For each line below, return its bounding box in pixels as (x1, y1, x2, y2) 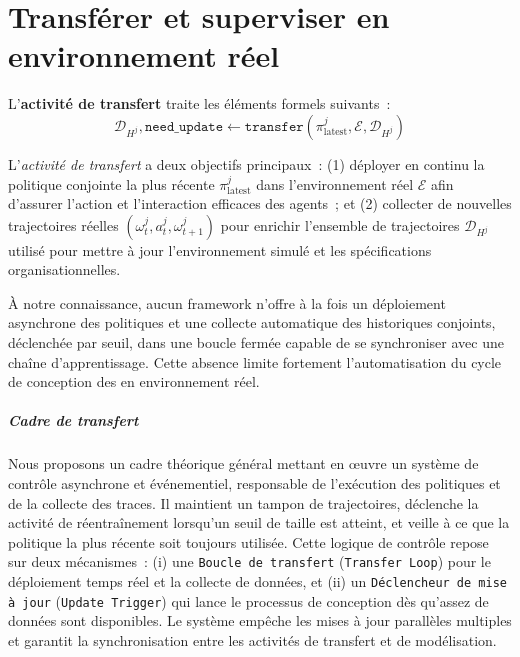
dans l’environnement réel (256, 173, 414, 194)
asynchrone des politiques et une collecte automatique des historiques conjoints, (8, 312, 496, 333)
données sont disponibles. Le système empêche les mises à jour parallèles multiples (8, 610, 512, 631)
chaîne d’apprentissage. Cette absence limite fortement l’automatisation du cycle (8, 351, 502, 372)
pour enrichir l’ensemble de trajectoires (220, 214, 460, 235)
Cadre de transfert (8, 410, 139, 431)
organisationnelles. (8, 259, 121, 280)
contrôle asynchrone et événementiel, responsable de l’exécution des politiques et (8, 473, 501, 493)
